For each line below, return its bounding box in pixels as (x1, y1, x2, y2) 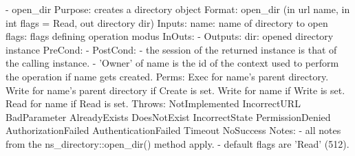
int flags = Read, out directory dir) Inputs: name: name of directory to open (6, 15, 328, 30)
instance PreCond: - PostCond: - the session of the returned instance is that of (6, 42, 337, 56)
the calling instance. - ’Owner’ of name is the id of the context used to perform (6, 56, 339, 70)
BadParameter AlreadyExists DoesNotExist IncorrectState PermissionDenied (6, 109, 331, 124)
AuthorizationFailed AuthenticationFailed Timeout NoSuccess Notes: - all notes (6, 123, 341, 137)
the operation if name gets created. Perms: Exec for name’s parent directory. (6, 69, 329, 83)
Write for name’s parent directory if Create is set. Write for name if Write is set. (6, 82, 345, 97)
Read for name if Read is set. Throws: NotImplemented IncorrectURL (6, 96, 301, 111)
